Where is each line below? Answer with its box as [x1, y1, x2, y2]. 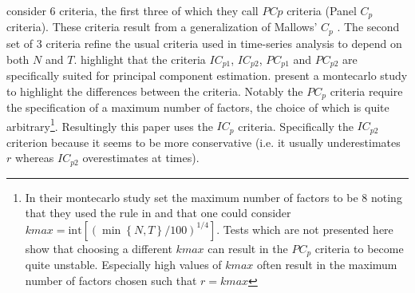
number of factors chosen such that [25, 271, 197, 288]
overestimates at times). [82, 149, 200, 166]
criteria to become [314, 240, 404, 256]
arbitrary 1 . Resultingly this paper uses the [6, 115, 213, 134]
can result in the [207, 240, 288, 256]
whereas [14, 149, 54, 166]
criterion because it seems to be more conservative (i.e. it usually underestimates [6, 133, 401, 150]
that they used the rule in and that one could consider [25, 204, 291, 221]
